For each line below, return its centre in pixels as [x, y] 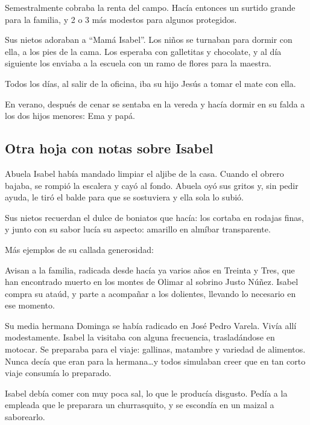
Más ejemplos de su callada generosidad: [79, 249]
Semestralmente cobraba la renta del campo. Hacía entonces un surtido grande [150, 7]
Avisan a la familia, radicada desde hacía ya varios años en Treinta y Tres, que [150, 270]
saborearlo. [25, 417]
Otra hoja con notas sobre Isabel [109, 148]
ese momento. [30, 305]
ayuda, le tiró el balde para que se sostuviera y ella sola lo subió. [124, 197]
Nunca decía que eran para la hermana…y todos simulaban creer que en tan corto [155, 361]
